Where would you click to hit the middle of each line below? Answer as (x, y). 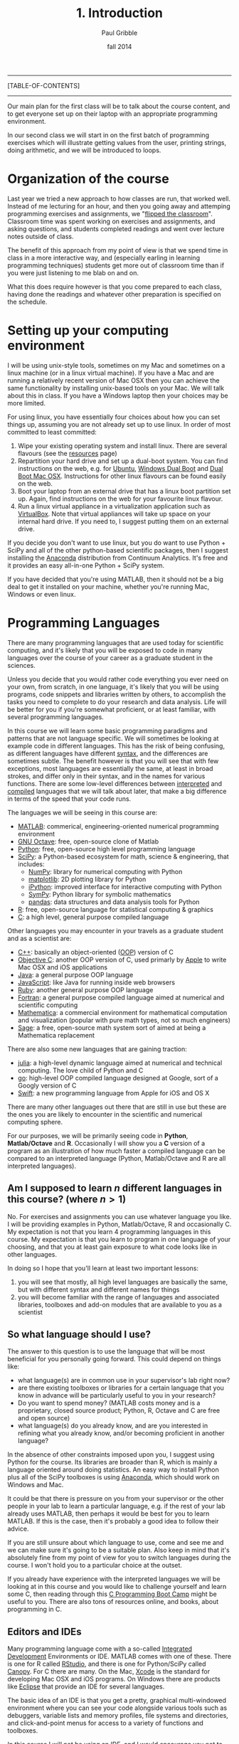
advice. (18, 1529)
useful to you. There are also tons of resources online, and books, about (113, 1602)
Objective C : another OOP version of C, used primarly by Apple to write (122, 959)
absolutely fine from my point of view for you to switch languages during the (119, 1558)
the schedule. (27, 302)
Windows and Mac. (36, 1485)
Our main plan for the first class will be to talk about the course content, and (119, 106)
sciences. (21, 665)
